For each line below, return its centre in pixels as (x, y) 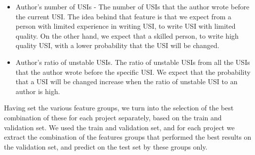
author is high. (38, 91)
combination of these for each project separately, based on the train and (113, 117)
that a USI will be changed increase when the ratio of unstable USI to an (127, 81)
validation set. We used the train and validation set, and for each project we (119, 127)
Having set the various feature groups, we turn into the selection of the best (119, 108)
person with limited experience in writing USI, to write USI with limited (126, 26)
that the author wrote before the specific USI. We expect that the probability (133, 72)
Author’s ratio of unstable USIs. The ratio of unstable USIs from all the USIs (133, 62)
